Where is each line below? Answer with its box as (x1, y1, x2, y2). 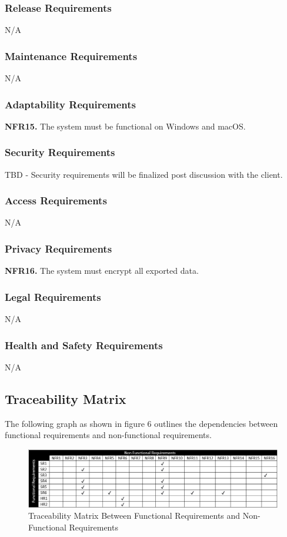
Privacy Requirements (5, 241, 112, 256)
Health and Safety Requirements (5, 337, 163, 352)
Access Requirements (5, 193, 107, 208)
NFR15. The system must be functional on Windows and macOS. (5, 120, 246, 132)
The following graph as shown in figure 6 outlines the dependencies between (5, 417, 278, 429)
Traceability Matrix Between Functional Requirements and (28, 509, 241, 522)
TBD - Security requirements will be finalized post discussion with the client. (5, 168, 283, 180)
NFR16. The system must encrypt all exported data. (5, 264, 199, 277)
